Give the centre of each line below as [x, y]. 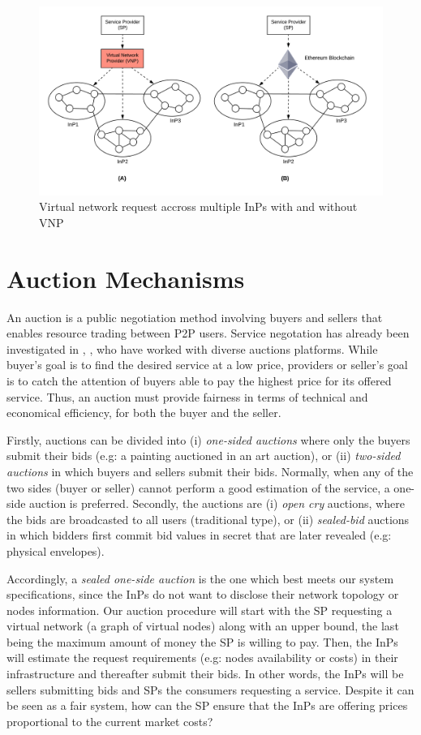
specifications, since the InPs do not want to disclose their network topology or [203, 594]
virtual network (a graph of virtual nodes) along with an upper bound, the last [203, 626]
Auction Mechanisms [126, 278]
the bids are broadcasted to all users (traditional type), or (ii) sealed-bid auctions [208, 519]
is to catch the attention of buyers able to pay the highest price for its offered [199, 380]
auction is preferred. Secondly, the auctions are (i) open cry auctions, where [217, 503]
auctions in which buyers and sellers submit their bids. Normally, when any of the [210, 471]
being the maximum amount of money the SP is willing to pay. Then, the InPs [202, 641]
